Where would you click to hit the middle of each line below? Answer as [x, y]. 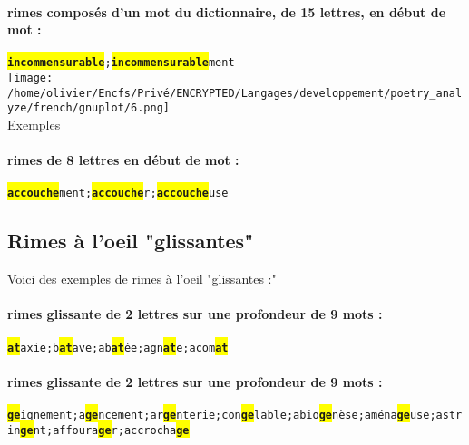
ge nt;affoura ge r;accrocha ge [105, 430]
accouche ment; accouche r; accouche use [118, 193]
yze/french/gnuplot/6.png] [88, 108]
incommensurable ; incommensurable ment [121, 63]
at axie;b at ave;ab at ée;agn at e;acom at [118, 348]
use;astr [436, 416]
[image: [30, 78]
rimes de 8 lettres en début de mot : [123, 160]
